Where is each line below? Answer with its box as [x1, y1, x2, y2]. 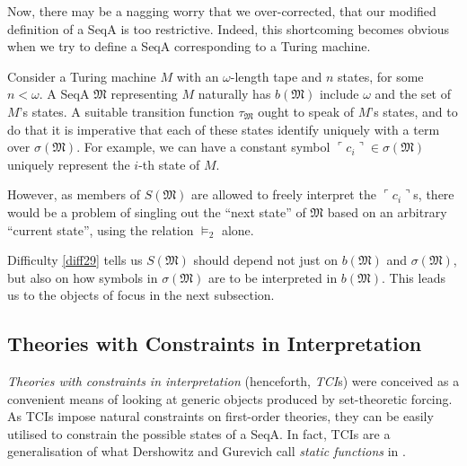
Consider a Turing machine [7, 66, 156, 85]
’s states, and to [370, 101, 458, 120]
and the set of [374, 84, 451, 103]
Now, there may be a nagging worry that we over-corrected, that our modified [7, 2, 436, 20]
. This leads [382, 268, 445, 286]
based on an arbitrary [327, 202, 447, 221]
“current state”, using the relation [7, 220, 194, 239]
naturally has [198, 84, 271, 103]
